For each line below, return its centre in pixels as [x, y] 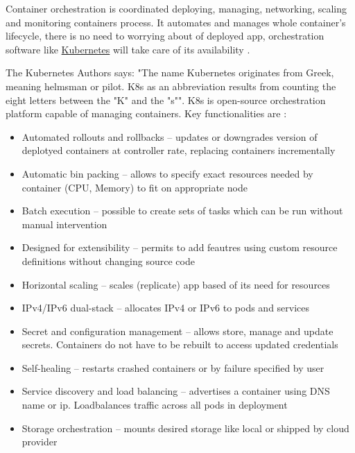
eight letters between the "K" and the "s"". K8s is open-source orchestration [166, 100]
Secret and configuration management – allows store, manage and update [177, 331]
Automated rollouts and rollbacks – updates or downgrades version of [170, 136]
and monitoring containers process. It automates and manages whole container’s [176, 22]
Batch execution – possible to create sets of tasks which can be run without [182, 211]
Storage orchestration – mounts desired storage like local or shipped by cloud [185, 428]
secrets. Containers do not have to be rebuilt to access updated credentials [180, 344]
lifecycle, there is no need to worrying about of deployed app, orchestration [165, 36]
